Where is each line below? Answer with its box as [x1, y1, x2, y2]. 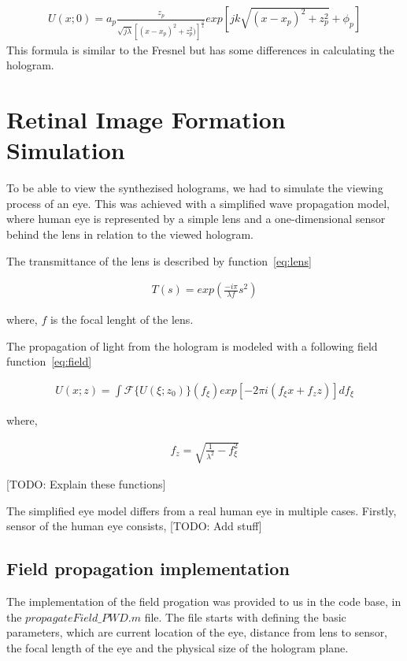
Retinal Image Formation [6, 103, 286, 136]
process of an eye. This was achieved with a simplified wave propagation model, [6, 195, 390, 211]
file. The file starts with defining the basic [144, 608, 346, 625]
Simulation [6, 134, 125, 166]
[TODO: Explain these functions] [6, 476, 166, 492]
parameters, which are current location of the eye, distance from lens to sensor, [6, 624, 388, 641]
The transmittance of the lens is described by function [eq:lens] [6, 252, 312, 269]
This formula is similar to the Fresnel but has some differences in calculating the [6, 41, 394, 58]
